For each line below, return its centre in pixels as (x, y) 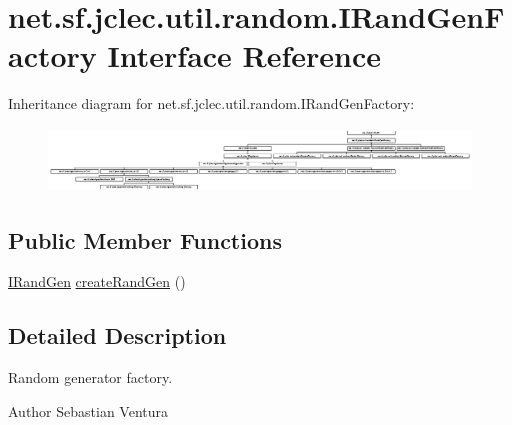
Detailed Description (117, 335)
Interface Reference (244, 55)
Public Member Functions (145, 239)
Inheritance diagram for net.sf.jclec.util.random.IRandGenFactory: (211, 103)
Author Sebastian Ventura (88, 410)
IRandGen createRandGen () (97, 281)
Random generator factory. (90, 377)
